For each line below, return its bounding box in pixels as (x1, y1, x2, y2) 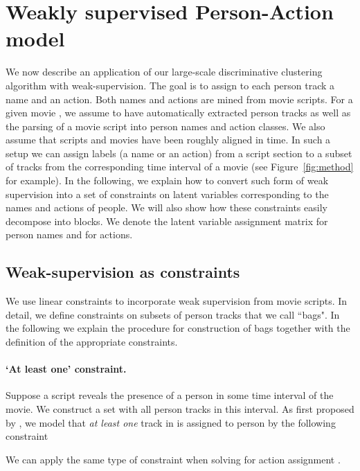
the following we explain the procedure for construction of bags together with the (6, 321, 350, 335)
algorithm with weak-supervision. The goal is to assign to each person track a (6, 78, 335, 92)
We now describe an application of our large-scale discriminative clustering (6, 64, 323, 79)
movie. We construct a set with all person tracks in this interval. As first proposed (6, 402, 354, 416)
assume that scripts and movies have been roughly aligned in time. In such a (6, 132, 331, 147)
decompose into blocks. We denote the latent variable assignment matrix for (6, 213, 328, 228)
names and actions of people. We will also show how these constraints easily (6, 200, 327, 215)
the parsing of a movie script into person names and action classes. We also (6, 118, 325, 133)
